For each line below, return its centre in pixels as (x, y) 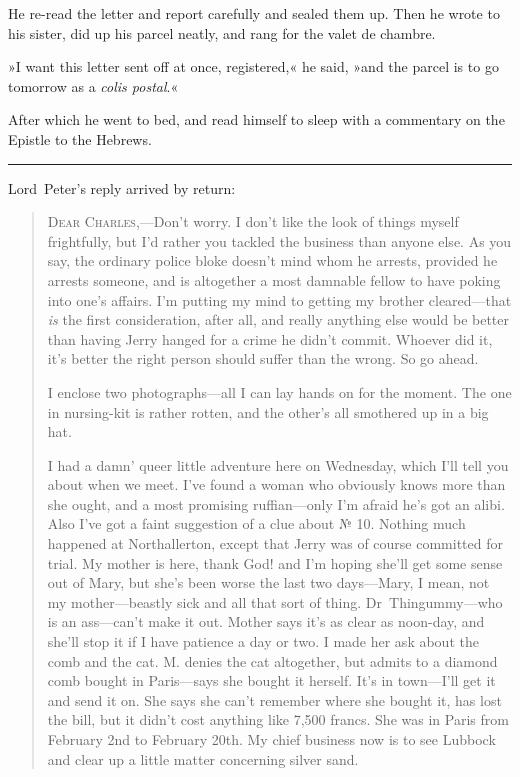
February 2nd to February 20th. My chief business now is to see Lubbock (271, 739)
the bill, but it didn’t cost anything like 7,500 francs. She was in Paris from (278, 719)
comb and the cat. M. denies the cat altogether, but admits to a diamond (272, 660)
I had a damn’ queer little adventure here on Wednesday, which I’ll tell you (278, 464)
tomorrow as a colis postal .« (93, 85)
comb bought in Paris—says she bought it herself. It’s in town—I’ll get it (271, 680)
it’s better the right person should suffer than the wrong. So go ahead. (263, 358)
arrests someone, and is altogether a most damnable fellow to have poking (274, 279)
